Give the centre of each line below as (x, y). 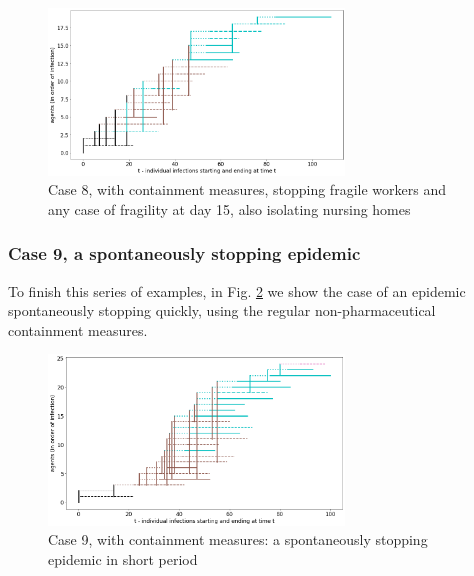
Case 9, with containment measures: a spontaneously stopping (238, 539)
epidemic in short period (123, 558)
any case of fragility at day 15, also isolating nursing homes (229, 208)
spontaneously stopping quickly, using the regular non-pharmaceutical (222, 310)
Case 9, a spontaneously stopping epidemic (184, 253)
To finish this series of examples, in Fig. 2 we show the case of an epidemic (237, 290)
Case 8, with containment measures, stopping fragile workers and (247, 189)
